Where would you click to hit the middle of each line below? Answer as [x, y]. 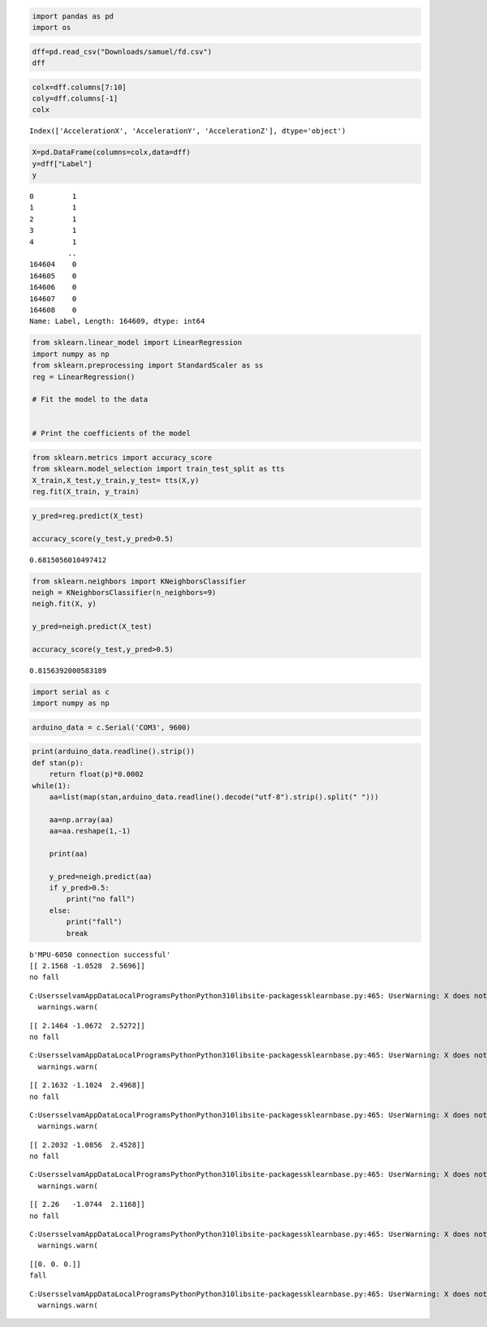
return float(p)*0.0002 [96, 774]
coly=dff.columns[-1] [75, 98]
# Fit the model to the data [90, 399]
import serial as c [71, 692]
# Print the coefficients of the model [111, 433]
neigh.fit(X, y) [65, 604]
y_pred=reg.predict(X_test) [88, 516]
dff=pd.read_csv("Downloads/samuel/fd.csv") [122, 52]
